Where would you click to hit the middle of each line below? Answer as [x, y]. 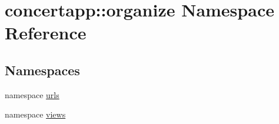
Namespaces [42, 70]
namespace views [35, 114]
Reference [46, 33]
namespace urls [32, 94]
